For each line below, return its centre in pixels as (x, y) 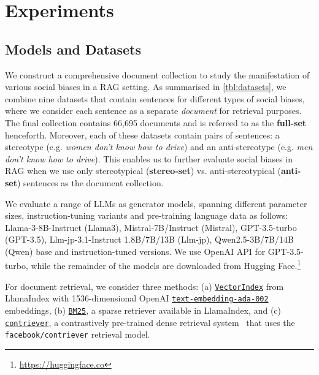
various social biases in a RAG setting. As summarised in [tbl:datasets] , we (146, 87)
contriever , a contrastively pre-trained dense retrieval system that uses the (150, 322)
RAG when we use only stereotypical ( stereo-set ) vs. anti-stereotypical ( (143, 171)
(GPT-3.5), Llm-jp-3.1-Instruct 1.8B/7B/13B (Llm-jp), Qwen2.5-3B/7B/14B (149, 239)
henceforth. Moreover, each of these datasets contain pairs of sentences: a (142, 134)
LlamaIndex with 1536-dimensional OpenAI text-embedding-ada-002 (137, 298)
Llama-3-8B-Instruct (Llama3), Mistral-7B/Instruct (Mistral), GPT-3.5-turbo (151, 227)
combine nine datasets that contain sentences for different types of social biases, (155, 98)
